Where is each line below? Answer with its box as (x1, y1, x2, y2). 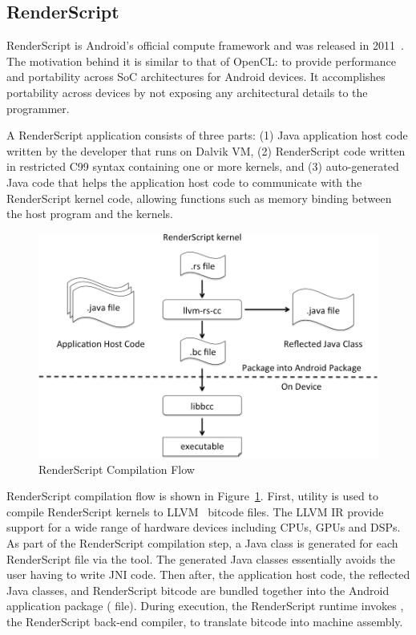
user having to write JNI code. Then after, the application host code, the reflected (6, 566, 410, 583)
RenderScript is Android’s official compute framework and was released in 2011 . (6, 37, 404, 54)
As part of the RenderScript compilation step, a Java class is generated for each (6, 534, 398, 551)
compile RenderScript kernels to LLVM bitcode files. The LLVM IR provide (6, 503, 384, 520)
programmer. (6, 99, 70, 116)
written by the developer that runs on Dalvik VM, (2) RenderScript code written (6, 142, 406, 159)
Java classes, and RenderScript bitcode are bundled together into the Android (6, 581, 390, 598)
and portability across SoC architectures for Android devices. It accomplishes (6, 68, 386, 85)
